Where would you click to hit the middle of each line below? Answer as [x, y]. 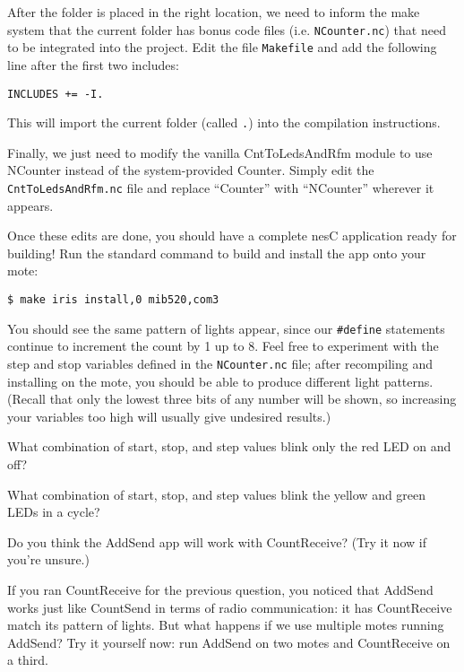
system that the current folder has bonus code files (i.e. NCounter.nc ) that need [227, 29]
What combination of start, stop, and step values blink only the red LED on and [229, 446]
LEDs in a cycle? [54, 512]
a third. [28, 660]
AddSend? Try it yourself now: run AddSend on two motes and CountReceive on [229, 642]
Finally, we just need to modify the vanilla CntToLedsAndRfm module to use [220, 152]
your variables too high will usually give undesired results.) [169, 416]
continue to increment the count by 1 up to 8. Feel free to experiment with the [223, 346]
